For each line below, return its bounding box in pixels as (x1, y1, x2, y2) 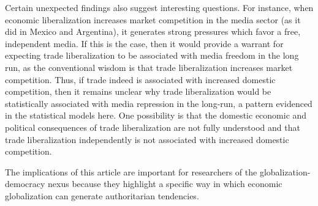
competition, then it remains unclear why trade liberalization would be (5, 85, 271, 98)
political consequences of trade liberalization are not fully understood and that (5, 120, 300, 133)
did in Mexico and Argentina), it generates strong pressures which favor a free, (5, 25, 301, 38)
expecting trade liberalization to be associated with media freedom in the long (5, 49, 299, 62)
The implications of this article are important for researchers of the (5, 165, 257, 178)
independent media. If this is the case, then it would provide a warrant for (5, 37, 284, 50)
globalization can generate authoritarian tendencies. (5, 189, 199, 202)
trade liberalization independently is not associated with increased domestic (5, 133, 289, 145)
